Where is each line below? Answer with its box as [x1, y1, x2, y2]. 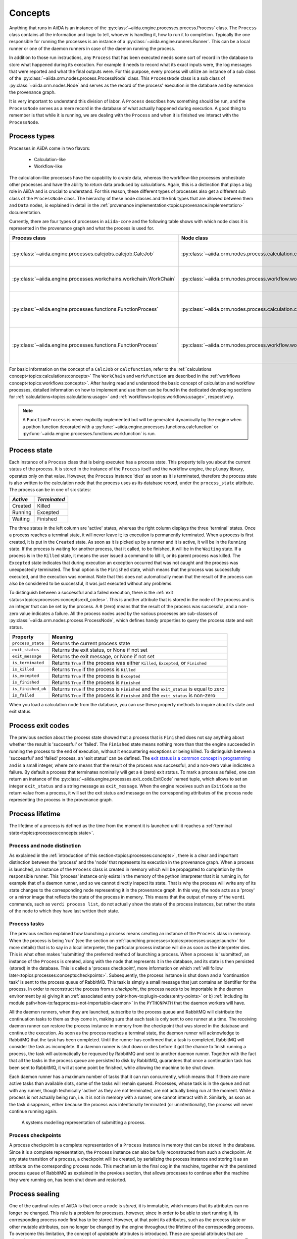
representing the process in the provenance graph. [9, 797, 113, 803]
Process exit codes [9, 721, 69, 730]
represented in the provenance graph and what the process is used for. [9, 225, 154, 231]
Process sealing [9, 1190, 60, 1198]
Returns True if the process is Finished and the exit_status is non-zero [51, 692, 215, 699]
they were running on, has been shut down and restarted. [9, 1177, 126, 1183]
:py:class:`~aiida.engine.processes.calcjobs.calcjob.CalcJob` [12, 250, 155, 257]
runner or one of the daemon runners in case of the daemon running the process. [9, 45, 175, 52]
